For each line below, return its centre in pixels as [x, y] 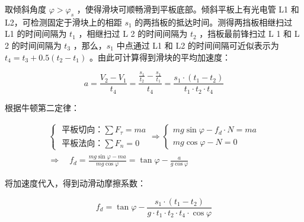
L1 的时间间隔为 [36, 34]
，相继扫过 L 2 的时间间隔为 [133, 34]
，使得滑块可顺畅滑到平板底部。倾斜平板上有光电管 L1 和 [188, 9]
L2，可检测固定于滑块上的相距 [63, 22]
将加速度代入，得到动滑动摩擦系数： [75, 183]
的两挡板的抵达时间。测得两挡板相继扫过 [214, 22]
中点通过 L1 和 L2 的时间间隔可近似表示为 [198, 45]
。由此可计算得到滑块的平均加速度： [160, 57]
